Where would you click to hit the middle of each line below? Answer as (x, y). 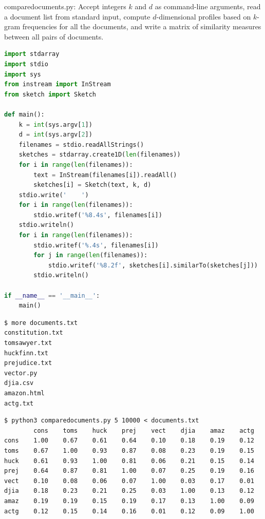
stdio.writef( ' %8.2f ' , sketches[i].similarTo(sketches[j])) (153, 265)
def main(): (24, 114)
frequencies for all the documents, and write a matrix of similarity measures (142, 26)
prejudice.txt (28, 363)
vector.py (21, 373)
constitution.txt (34, 333)
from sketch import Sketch (50, 94)
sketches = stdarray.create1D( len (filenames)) (100, 155)
